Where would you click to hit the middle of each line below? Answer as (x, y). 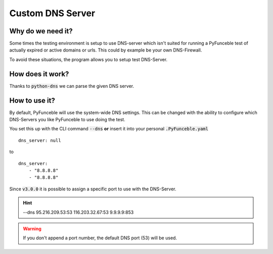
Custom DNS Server (52, 13)
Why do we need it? (41, 31)
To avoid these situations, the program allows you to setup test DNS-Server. (88, 59)
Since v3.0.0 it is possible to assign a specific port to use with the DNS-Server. (93, 189)
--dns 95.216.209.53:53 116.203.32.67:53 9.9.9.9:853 (78, 212)
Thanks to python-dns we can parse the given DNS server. (72, 86)
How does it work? (39, 74)
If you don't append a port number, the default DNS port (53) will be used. (100, 238)
